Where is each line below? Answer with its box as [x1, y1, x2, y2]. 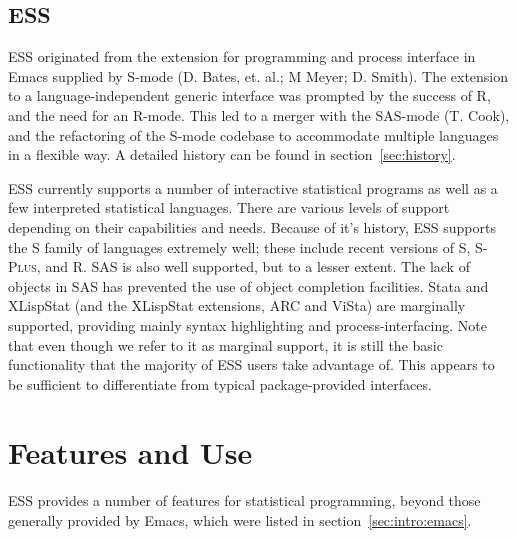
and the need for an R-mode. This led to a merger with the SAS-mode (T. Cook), [8, 104, 510, 125]
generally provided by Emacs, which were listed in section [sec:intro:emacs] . [8, 510, 472, 531]
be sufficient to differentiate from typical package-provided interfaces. [8, 373, 432, 394]
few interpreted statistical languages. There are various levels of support [8, 197, 450, 218]
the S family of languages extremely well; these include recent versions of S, [8, 236, 471, 257]
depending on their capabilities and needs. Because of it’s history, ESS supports [8, 216, 496, 237]
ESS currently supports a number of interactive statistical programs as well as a [8, 177, 498, 198]
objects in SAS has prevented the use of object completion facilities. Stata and [8, 275, 489, 296]
